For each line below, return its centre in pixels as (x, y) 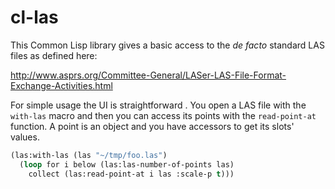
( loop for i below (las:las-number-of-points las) (127, 164)
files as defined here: (54, 55)
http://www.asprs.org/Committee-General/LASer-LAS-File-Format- (148, 75)
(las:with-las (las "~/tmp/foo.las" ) (89, 155)
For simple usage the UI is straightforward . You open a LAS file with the (158, 105)
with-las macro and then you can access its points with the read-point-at (163, 115)
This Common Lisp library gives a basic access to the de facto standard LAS (167, 45)
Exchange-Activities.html (61, 85)
